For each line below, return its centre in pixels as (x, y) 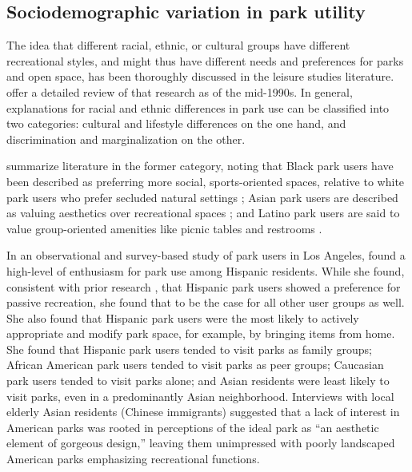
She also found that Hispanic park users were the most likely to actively (183, 317)
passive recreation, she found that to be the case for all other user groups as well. (206, 302)
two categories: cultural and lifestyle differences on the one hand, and (176, 123)
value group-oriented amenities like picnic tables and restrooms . (164, 228)
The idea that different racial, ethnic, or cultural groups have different (178, 45)
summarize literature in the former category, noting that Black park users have (200, 166)
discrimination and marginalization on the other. (126, 139)
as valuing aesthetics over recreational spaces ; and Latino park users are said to (203, 213)
